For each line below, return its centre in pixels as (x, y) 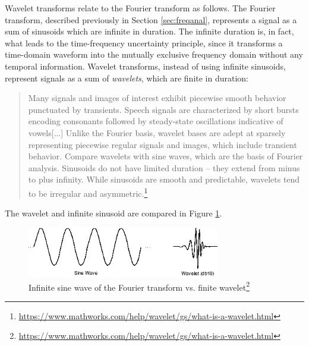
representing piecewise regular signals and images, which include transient (163, 144)
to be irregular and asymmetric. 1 (88, 192)
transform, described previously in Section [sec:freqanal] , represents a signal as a (151, 19)
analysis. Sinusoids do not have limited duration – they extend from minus (164, 167)
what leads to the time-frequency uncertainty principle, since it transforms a (144, 43)
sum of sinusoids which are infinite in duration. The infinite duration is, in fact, (149, 31)
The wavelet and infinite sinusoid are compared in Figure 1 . (113, 213)
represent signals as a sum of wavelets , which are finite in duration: (127, 78)
